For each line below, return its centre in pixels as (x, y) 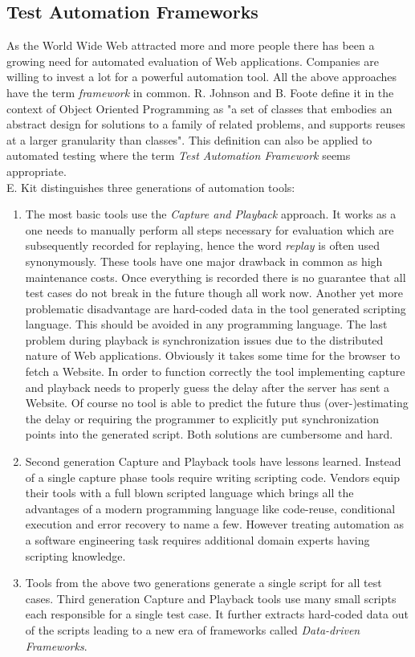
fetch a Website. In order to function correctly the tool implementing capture (215, 371)
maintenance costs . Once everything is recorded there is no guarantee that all (216, 277)
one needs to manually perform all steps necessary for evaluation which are (210, 229)
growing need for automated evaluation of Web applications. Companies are (193, 61)
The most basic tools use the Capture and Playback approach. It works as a (211, 214)
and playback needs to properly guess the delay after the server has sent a (207, 387)
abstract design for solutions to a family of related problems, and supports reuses (206, 124)
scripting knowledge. (75, 555)
